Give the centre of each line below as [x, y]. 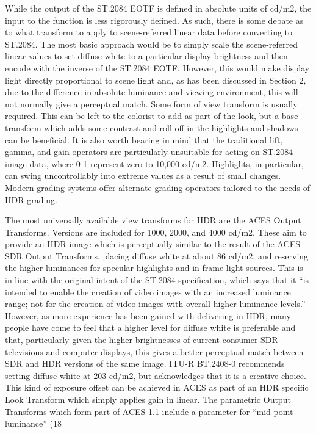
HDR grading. [31, 199]
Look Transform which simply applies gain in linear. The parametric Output [148, 399]
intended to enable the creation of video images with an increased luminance [148, 291]
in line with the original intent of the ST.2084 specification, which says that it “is [157, 280]
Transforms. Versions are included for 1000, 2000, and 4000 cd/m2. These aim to [156, 232]
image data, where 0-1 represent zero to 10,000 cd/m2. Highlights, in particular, [154, 163]
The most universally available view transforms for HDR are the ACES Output [153, 220]
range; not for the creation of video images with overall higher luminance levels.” [155, 304]
